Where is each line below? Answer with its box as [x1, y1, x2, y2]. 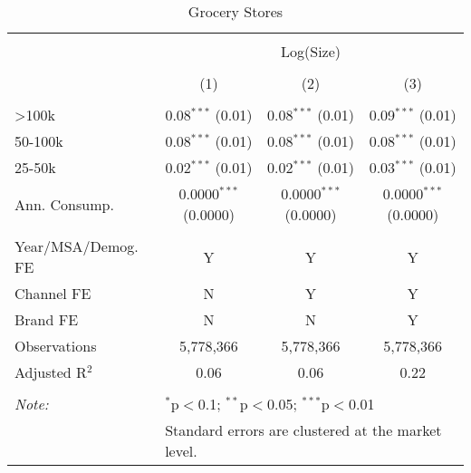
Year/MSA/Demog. [14, 236, 139, 256]
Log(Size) [281, 41, 341, 62]
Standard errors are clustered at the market [165, 420, 442, 440]
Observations [14, 335, 97, 356]
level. [165, 440, 197, 461]
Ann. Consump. [14, 193, 114, 215]
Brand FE [14, 309, 79, 330]
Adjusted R [14, 362, 87, 382]
